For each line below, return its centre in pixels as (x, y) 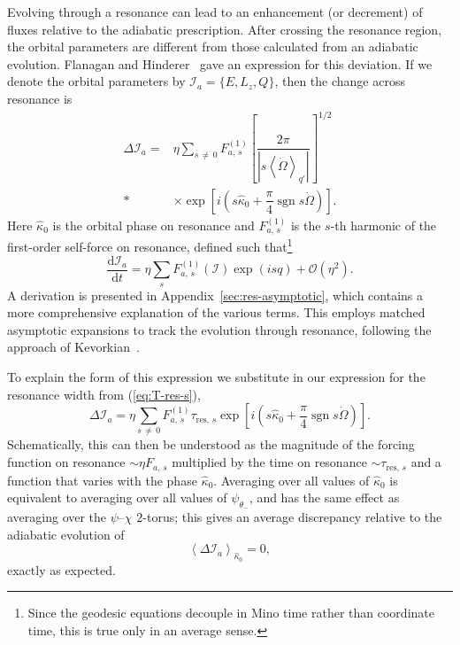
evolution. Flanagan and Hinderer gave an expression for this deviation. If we (220, 63)
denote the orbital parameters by (96, 81)
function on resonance (66, 462)
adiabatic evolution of (66, 534)
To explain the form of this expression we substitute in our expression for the (216, 376)
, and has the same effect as (324, 497)
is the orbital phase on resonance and (153, 225)
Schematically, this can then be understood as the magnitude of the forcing (211, 444)
